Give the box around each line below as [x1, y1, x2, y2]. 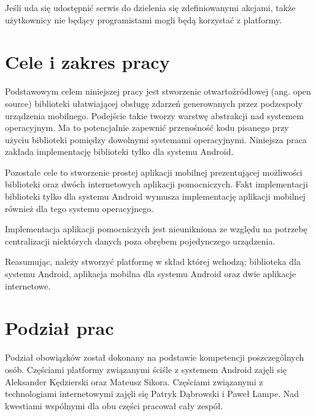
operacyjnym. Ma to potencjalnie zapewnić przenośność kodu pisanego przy [5, 121, 289, 134]
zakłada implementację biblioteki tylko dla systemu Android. [5, 145, 234, 158]
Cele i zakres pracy [5, 49, 170, 74]
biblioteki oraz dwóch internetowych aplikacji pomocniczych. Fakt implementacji [5, 178, 308, 190]
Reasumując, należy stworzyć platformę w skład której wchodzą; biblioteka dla [5, 255, 301, 268]
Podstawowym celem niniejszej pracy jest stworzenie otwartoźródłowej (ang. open [5, 85, 311, 98]
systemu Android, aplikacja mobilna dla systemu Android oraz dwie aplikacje [5, 267, 296, 280]
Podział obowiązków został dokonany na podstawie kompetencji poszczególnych [5, 351, 304, 364]
